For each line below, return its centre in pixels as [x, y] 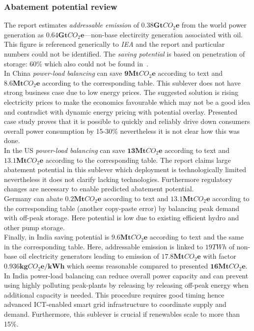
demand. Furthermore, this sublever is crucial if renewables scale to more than [122, 314]
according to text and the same [197, 237]
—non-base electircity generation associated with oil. [163, 34]
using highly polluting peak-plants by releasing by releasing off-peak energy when [126, 285]
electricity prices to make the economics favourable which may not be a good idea [127, 102]
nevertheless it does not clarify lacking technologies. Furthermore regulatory [118, 179]
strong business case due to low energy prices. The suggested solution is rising [121, 92]
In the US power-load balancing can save [65, 150]
